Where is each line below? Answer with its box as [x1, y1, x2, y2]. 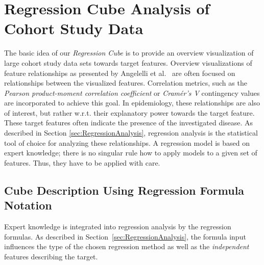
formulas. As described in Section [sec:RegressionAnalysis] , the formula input [4, 231, 246, 242]
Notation [4, 197, 52, 213]
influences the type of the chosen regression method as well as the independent [4, 241, 249, 252]
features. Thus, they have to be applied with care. [4, 157, 160, 168]
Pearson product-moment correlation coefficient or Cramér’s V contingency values [4, 87, 260, 98]
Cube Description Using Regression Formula [4, 182, 245, 198]
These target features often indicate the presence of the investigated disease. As [4, 117, 253, 128]
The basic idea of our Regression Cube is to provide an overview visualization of [4, 47, 254, 58]
